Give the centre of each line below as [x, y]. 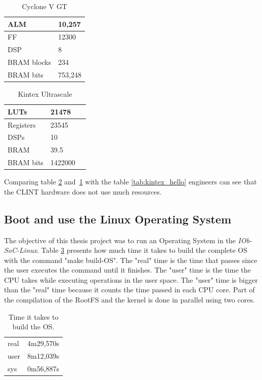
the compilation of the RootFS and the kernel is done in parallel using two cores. [129, 300]
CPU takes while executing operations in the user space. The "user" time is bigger [131, 279]
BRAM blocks [30, 62]
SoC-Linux [21, 250]
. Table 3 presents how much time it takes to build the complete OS [142, 250]
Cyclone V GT [45, 6]
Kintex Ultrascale [45, 94]
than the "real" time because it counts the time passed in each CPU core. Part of [129, 290]
